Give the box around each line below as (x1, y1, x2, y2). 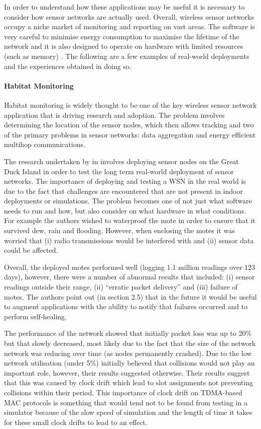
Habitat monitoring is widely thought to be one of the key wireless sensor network (4, 99, 257, 110)
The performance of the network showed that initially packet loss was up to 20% (4, 328, 252, 338)
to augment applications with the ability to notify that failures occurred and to (4, 301, 248, 312)
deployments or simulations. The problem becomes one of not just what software (4, 195, 252, 206)
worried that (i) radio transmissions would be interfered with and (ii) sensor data (4, 235, 254, 245)
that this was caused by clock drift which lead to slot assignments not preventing (4, 377, 253, 388)
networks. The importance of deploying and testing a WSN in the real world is (4, 176, 246, 186)
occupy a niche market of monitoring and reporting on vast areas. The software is (4, 21, 255, 32)
